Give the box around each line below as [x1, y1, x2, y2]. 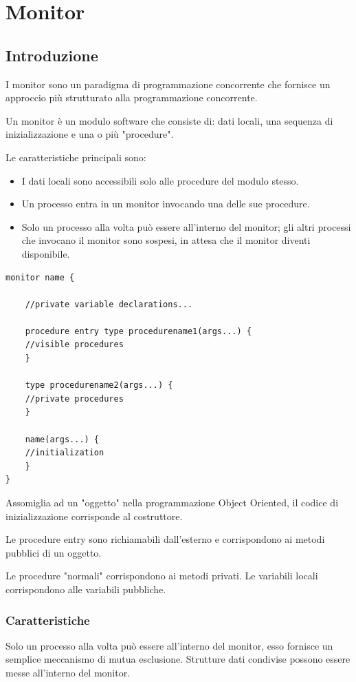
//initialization [25, 448, 104, 458]
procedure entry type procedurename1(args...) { [25, 326, 252, 336]
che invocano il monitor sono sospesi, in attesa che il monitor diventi [21, 233, 311, 247]
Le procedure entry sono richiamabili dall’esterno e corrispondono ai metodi [5, 532, 325, 546]
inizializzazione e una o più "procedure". [5, 127, 174, 141]
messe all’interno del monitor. [5, 665, 131, 679]
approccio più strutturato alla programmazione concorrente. [5, 90, 258, 105]
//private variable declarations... [25, 299, 193, 309]
